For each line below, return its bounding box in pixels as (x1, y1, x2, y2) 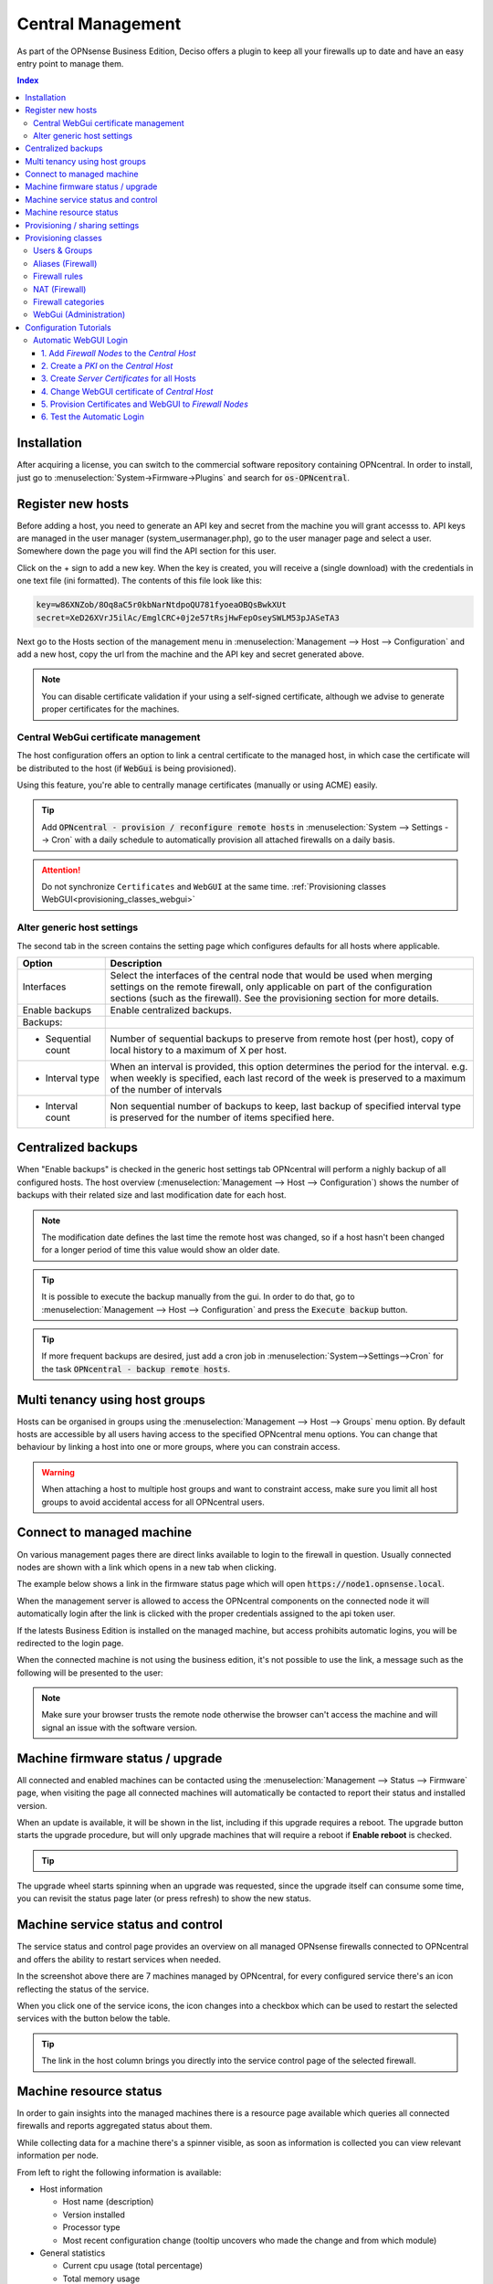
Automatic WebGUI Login (33, 334, 128, 346)
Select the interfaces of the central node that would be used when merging (110, 968, 433, 981)
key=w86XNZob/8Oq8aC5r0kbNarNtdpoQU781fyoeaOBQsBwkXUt (36, 599, 287, 610)
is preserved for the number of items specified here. (110, 1111, 335, 1124)
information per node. (16, 2150, 100, 2161)
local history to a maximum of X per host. (110, 1043, 288, 1056)
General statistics (39, 2247, 106, 2258)
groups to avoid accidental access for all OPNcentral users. (41, 1496, 265, 1507)
